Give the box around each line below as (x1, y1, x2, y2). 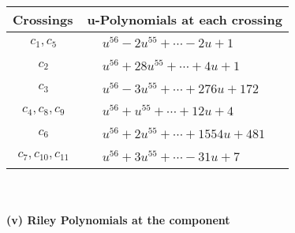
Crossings (13, 10, 73, 28)
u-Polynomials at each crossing (87, 10, 282, 28)
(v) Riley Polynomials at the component (6, 212, 230, 228)
